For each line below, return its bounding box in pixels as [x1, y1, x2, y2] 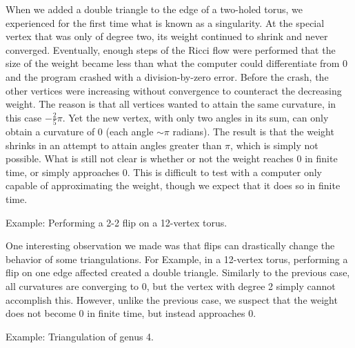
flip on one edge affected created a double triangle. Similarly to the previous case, [6, 265, 350, 280]
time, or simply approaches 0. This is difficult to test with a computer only [6, 164, 322, 179]
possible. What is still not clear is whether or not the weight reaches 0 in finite [6, 151, 338, 166]
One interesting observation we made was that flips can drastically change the [6, 238, 335, 253]
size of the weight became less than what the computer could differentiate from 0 [6, 56, 348, 70]
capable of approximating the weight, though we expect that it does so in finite [6, 178, 341, 193]
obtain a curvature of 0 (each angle [6, 124, 154, 139]
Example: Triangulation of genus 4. [6, 329, 154, 343]
